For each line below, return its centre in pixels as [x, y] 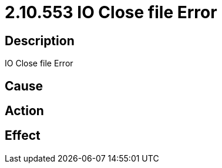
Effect [23, 136]
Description [40, 41]
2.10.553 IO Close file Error [111, 12]
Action [24, 111]
